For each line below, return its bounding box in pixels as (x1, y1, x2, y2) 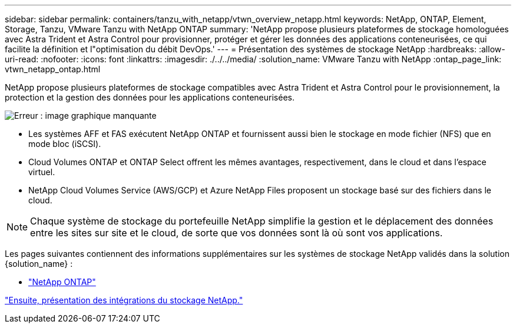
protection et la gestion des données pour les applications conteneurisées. (5, 92, 295, 102)
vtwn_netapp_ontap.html (5, 64, 101, 74)
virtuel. (28, 167, 55, 177)
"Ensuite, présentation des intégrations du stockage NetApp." (5, 295, 243, 305)
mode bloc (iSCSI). (28, 139, 101, 149)
